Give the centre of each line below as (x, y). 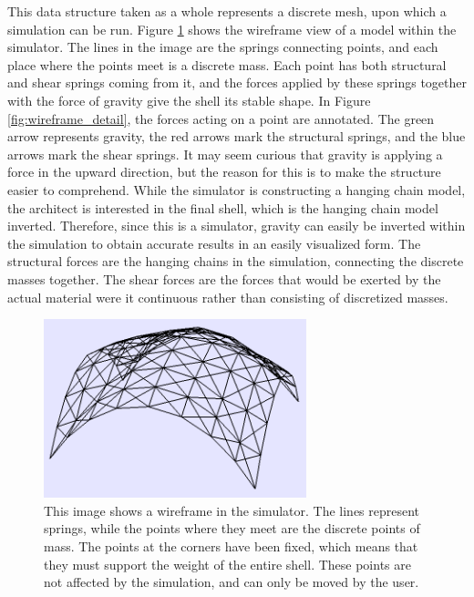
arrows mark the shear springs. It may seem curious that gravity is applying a (225, 154)
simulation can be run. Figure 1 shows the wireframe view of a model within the (232, 29)
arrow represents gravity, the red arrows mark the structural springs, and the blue (237, 136)
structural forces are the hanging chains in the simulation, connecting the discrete (236, 261)
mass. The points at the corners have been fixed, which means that (231, 546)
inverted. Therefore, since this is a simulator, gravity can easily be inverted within (237, 226)
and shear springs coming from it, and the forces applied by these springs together (237, 82)
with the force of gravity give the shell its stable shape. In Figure (189, 100)
